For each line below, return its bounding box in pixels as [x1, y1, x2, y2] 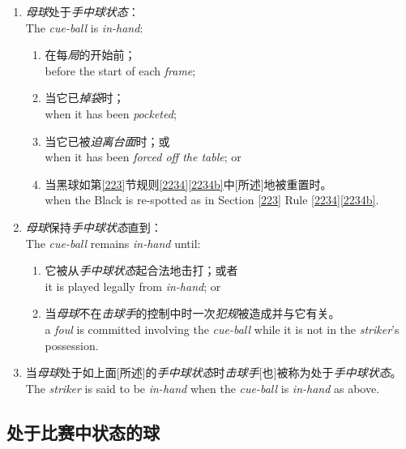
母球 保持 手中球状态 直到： [25, 218, 162, 235]
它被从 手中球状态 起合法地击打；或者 [45, 262, 238, 279]
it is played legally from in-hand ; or [45, 277, 221, 294]
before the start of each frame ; [45, 62, 196, 79]
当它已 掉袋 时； [45, 89, 125, 106]
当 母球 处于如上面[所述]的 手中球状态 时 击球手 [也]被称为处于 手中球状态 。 [25, 364, 402, 381]
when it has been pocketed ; [45, 105, 177, 122]
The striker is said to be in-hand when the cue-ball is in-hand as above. [25, 379, 380, 396]
